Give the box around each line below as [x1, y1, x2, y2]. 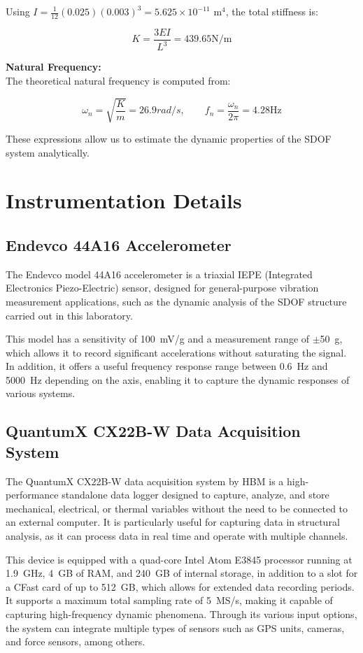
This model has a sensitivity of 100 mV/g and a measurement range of [6, 331, 310, 346]
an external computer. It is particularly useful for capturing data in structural [6, 515, 340, 529]
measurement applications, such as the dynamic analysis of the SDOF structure [6, 294, 347, 308]
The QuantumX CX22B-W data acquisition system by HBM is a [6, 473, 284, 488]
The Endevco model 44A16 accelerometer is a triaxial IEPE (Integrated [6, 266, 313, 281]
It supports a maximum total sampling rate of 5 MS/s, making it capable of [6, 593, 333, 608]
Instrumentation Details [6, 186, 242, 215]
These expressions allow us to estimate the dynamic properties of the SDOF [6, 131, 332, 145]
